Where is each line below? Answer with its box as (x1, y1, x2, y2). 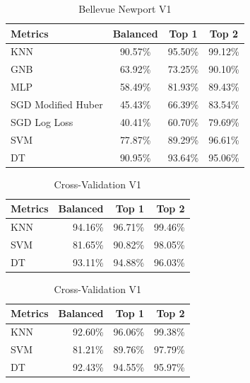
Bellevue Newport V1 (78, 1, 172, 16)
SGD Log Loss (11, 114, 73, 129)
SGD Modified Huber (11, 96, 103, 111)
